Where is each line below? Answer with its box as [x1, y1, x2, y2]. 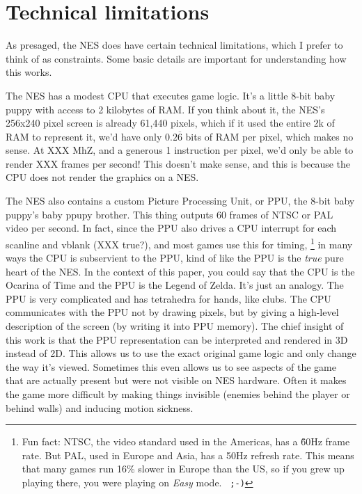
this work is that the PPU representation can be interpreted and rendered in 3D [6, 332, 348, 346]
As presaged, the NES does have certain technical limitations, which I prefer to [6, 38, 343, 52]
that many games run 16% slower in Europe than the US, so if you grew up [22, 461, 345, 476]
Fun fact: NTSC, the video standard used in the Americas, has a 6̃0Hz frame [22, 434, 350, 449]
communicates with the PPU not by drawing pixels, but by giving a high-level [6, 305, 339, 319]
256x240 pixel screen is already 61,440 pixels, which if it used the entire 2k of [6, 115, 335, 130]
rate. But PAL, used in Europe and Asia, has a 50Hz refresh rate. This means [22, 447, 354, 462]
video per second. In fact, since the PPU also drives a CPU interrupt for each [6, 221, 337, 235]
